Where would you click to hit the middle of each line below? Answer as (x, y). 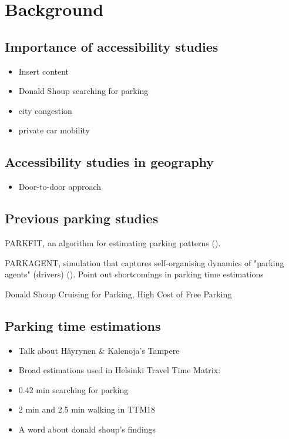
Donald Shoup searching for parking (83, 91)
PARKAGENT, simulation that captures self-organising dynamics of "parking (144, 262)
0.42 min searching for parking (73, 389)
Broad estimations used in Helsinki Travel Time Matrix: (120, 370)
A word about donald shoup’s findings (87, 429)
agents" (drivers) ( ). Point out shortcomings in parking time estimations (134, 274)
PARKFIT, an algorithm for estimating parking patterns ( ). (113, 242)
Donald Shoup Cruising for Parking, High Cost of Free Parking (118, 294)
